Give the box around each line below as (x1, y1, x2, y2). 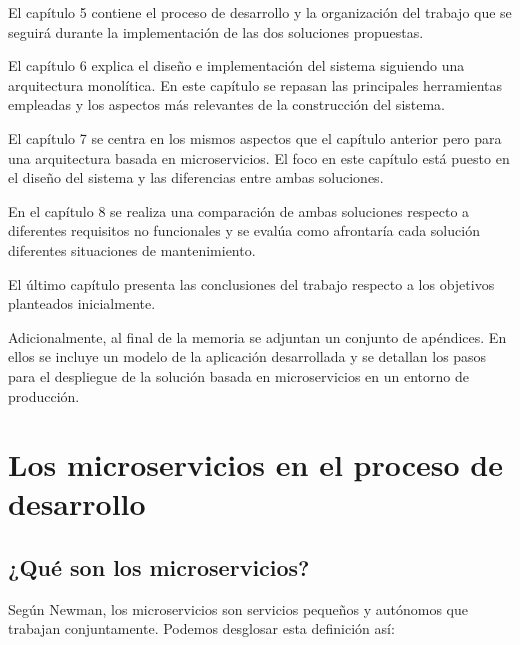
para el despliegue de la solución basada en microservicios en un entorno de (8, 365, 469, 386)
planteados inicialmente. (8, 293, 156, 314)
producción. (8, 385, 80, 406)
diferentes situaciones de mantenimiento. (8, 239, 256, 260)
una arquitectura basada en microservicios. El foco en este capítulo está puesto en (8, 147, 510, 168)
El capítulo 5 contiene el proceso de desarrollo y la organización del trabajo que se (8, 2, 512, 22)
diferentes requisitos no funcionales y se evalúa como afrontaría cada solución (8, 220, 480, 241)
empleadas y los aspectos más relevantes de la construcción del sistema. (8, 94, 446, 115)
